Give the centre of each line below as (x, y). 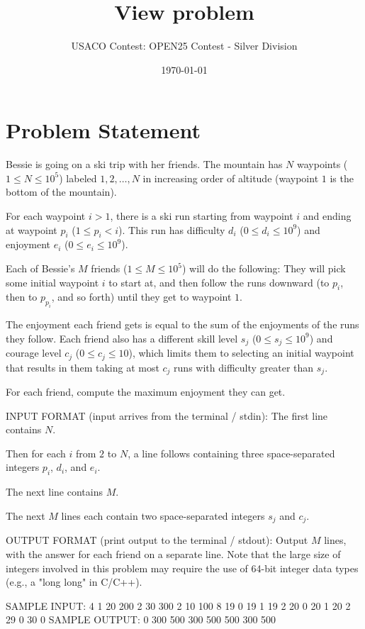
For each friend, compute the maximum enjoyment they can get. (146, 392)
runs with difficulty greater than (244, 367)
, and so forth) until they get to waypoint (141, 297)
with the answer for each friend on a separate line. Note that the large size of (173, 553)
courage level (34, 353)
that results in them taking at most (83, 367)
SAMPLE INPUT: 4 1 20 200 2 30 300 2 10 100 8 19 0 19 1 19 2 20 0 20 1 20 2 (178, 605)
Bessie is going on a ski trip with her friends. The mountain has (144, 164)
